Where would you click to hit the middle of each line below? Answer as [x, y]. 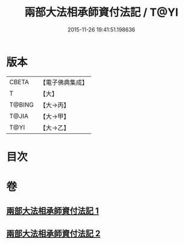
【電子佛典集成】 [64, 82]
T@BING [22, 105]
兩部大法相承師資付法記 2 [53, 233]
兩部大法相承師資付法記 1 [53, 211]
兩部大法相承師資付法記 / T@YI [101, 12]
